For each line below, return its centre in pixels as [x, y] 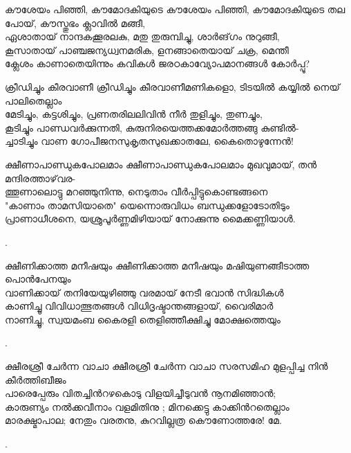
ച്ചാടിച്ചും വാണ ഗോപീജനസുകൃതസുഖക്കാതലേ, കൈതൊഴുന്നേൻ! [149, 141]
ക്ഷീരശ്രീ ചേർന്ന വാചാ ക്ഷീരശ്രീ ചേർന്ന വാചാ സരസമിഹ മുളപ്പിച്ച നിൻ [167, 366]
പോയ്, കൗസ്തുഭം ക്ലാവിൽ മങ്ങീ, [75, 23]
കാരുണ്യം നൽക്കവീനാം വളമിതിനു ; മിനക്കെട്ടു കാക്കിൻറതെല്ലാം [147, 406]
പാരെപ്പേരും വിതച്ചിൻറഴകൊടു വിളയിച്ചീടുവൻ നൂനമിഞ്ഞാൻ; [141, 393]
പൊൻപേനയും [38, 279]
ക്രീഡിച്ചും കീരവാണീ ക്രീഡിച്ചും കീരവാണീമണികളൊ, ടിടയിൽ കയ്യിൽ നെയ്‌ [172, 86]
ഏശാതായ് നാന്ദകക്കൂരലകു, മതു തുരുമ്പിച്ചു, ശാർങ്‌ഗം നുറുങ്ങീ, [142, 36]
